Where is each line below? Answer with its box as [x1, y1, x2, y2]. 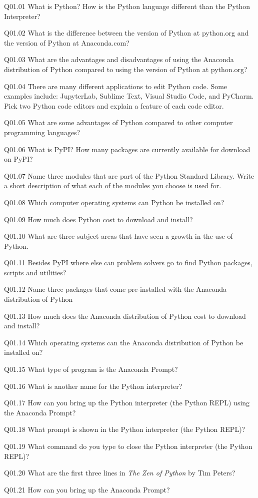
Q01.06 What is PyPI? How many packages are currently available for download [4, 144, 250, 154]
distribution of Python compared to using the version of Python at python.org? [4, 64, 247, 74]
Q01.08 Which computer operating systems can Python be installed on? [4, 197, 224, 207]
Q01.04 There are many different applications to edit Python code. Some [4, 81, 227, 91]
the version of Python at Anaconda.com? [4, 37, 129, 48]
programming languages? [4, 127, 80, 137]
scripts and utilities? [4, 267, 66, 277]
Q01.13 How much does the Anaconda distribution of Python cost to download [4, 310, 246, 321]
